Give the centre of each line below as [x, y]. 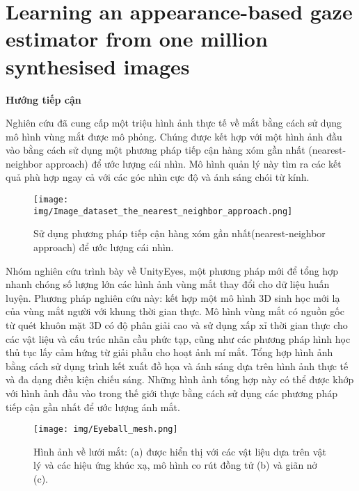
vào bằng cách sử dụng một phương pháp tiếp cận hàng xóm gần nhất [155, 150]
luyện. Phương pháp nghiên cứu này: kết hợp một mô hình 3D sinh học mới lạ [173, 297]
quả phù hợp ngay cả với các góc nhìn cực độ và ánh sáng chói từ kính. [158, 177]
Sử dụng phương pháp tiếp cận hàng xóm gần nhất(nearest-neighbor [179, 233]
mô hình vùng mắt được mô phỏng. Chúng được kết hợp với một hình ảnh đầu [174, 136]
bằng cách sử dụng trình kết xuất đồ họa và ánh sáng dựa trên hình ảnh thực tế [177, 365]
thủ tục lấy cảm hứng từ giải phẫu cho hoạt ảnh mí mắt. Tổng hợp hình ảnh [169, 352]
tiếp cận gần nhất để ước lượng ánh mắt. [93, 407]
